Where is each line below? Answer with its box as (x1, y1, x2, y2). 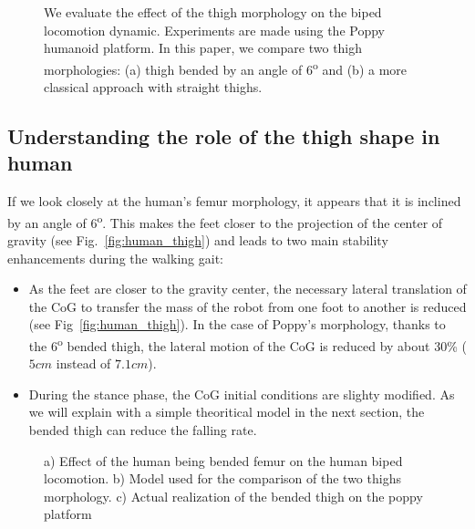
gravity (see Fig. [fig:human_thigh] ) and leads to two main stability (7, 231, 388, 250)
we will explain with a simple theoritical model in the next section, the (28, 402, 425, 421)
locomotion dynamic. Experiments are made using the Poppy (44, 20, 385, 39)
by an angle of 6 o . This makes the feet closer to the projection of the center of (7, 210, 443, 232)
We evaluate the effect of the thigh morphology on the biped (44, 3, 382, 21)
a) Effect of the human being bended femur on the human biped (44, 451, 403, 470)
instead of (56, 354, 111, 373)
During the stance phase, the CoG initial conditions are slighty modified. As (28, 384, 455, 403)
